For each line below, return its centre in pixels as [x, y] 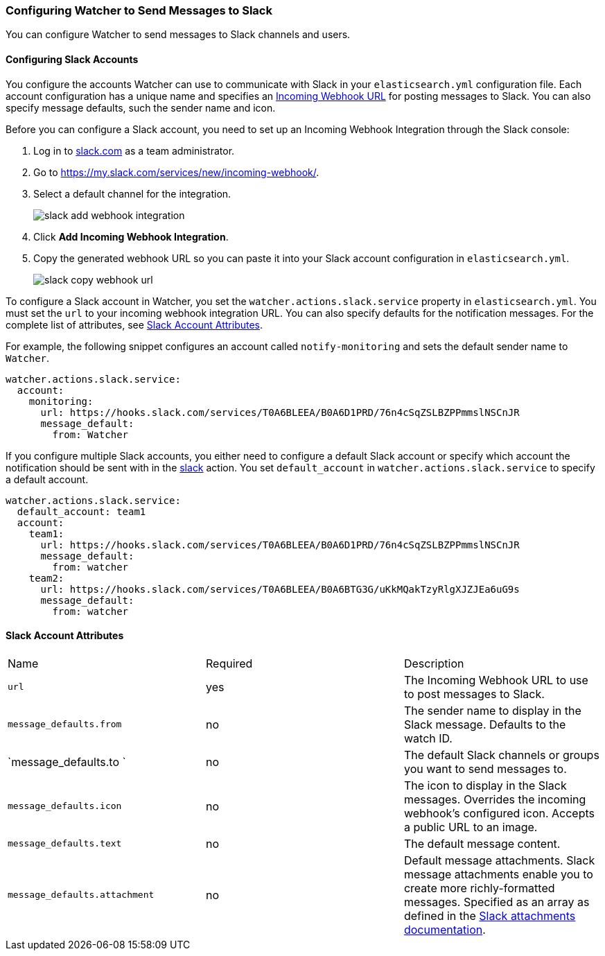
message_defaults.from [65, 724]
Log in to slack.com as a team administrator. [134, 150]
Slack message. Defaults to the [485, 724]
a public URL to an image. [471, 827]
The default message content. [482, 843]
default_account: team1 [81, 511]
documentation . [445, 929]
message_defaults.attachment [81, 895]
